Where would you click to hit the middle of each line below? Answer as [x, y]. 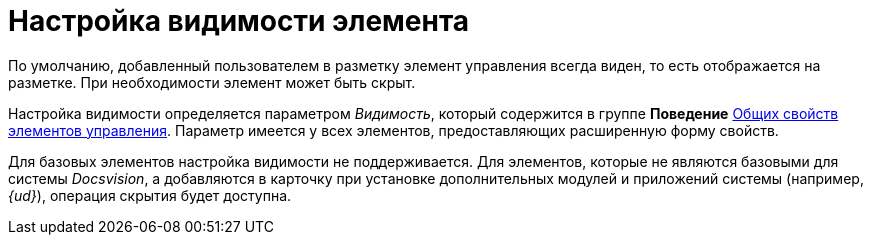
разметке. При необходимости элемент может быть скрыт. [212, 82]
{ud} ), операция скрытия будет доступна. [150, 195]
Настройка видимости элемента [239, 21]
